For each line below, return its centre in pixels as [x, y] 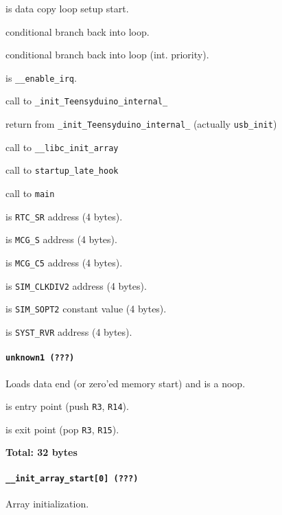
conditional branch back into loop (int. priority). [107, 55]
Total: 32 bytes [42, 452]
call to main [30, 193]
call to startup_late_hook [62, 170]
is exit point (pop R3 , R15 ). [62, 429]
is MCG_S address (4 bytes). [61, 239]
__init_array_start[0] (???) [72, 478]
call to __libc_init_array [62, 147]
